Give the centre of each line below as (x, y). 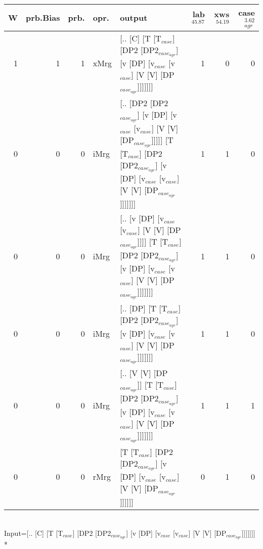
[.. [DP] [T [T (144, 308)
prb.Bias (43, 18)
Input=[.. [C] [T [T (34, 533)
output (134, 18)
